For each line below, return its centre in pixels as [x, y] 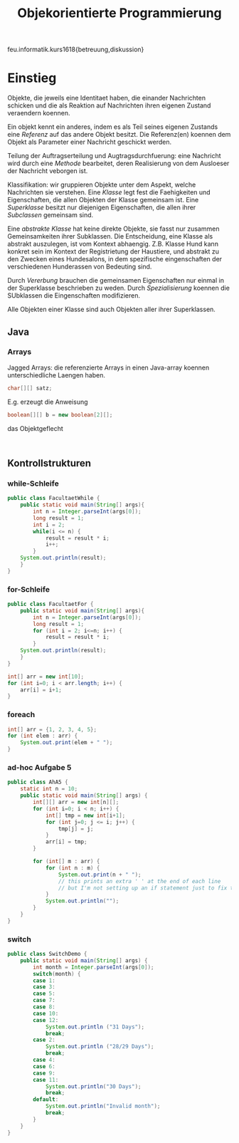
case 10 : [46, 1013]
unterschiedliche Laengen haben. [56, 375]
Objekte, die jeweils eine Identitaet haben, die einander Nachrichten [107, 98]
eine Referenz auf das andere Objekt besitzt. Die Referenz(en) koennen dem [119, 135]
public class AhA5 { [38, 782]
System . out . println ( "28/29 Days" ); [100, 1047]
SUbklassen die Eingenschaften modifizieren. [74, 296]
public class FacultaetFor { [51, 604]
